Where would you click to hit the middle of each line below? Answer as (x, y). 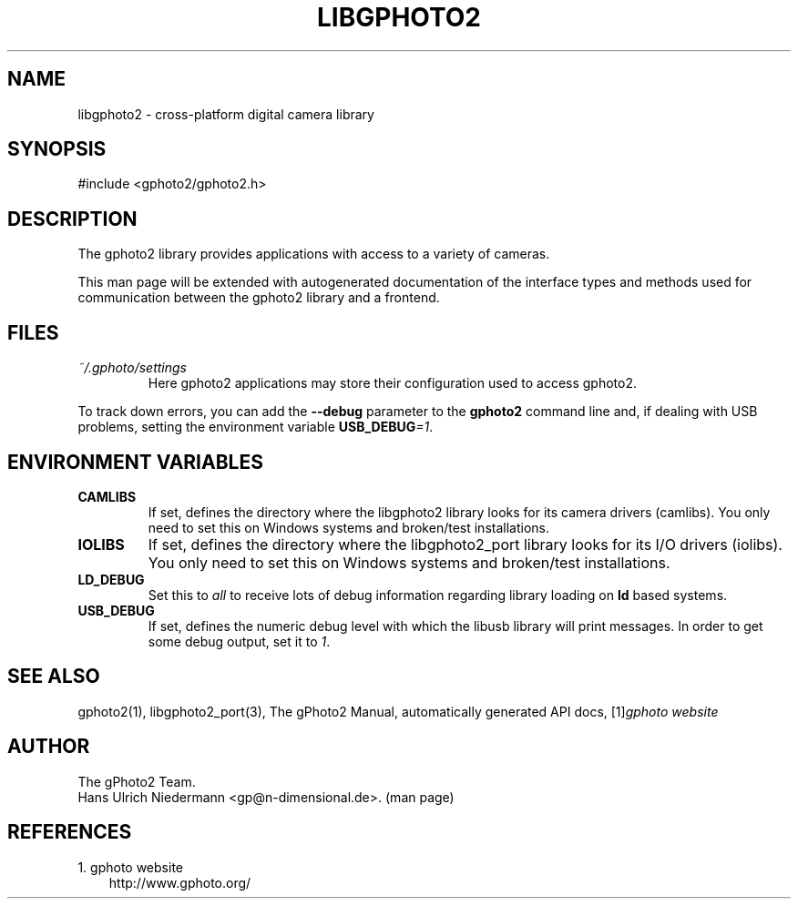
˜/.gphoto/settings (133, 368)
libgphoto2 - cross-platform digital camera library (226, 114)
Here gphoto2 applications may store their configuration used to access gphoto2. (393, 383)
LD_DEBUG (111, 579)
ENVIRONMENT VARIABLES (135, 462)
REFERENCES (70, 832)
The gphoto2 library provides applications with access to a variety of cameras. (314, 254)
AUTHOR (49, 747)
